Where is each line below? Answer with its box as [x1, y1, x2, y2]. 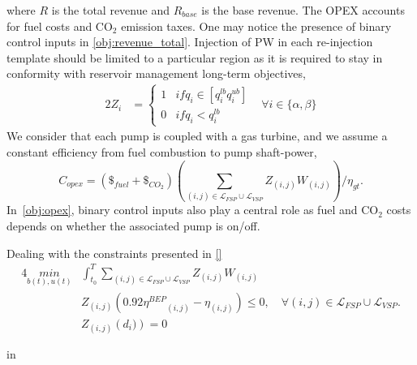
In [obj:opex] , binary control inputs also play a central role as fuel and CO [6, 201, 379, 218]
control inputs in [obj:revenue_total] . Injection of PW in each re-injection [6, 33, 373, 50]
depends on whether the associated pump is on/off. [6, 217, 260, 234]
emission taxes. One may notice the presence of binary [121, 17, 392, 34]
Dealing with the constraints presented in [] [6, 244, 222, 261]
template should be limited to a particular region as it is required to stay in [6, 49, 383, 66]
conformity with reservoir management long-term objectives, [6, 65, 306, 82]
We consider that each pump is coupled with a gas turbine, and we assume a [6, 127, 388, 144]
